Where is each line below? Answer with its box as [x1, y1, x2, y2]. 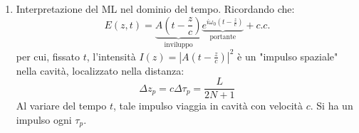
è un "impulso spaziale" [237, 48, 338, 63]
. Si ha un [310, 98, 353, 113]
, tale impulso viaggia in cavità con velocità [113, 98, 303, 113]
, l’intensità [86, 48, 136, 63]
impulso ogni [16, 112, 72, 127]
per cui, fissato [16, 48, 80, 63]
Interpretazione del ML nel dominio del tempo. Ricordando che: [16, 1, 295, 16]
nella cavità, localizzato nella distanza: [16, 63, 184, 78]
